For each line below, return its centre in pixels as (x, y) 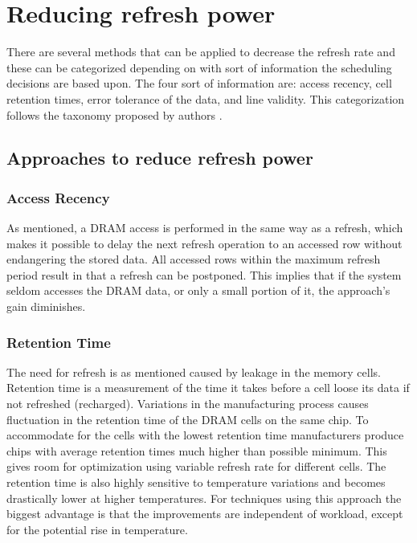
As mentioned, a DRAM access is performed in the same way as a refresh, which (205, 228)
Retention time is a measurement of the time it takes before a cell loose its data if (208, 388)
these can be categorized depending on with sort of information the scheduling (199, 67)
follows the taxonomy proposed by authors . (114, 114)
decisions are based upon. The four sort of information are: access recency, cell (199, 83)
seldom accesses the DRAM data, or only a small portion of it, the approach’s (198, 290)
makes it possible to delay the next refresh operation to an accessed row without (204, 243)
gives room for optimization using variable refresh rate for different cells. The (196, 466)
